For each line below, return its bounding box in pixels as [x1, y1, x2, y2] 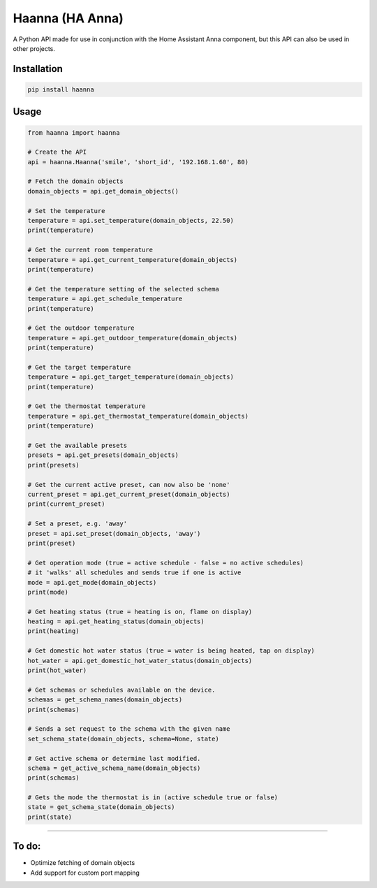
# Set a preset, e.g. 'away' [27, 520, 128, 527]
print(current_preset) [27, 500, 105, 508]
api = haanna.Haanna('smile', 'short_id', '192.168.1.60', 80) [27, 158, 249, 166]
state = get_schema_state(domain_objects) [27, 803, 175, 811]
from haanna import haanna [27, 129, 120, 136]
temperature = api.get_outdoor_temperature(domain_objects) [27, 334, 238, 342]
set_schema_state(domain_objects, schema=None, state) [27, 734, 219, 743]
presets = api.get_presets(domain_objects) [27, 451, 179, 459]
